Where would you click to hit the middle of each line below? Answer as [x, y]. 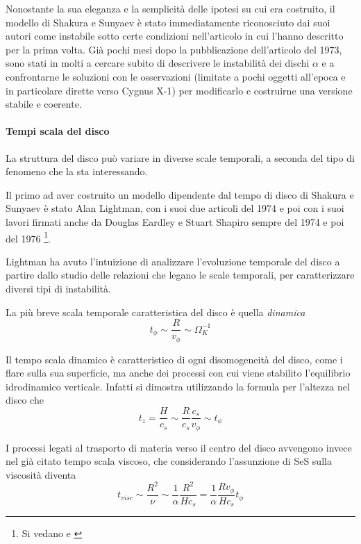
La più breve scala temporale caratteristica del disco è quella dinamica [156, 312]
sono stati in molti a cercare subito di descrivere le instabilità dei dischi [158, 63]
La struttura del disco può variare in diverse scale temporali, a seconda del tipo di [180, 157]
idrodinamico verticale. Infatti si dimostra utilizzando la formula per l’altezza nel [178, 386]
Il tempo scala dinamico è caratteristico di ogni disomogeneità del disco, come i [174, 359]
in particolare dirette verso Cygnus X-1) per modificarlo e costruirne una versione [179, 90]
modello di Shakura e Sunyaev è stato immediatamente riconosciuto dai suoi [168, 22]
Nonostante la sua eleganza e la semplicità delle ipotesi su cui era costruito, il [170, 8]
